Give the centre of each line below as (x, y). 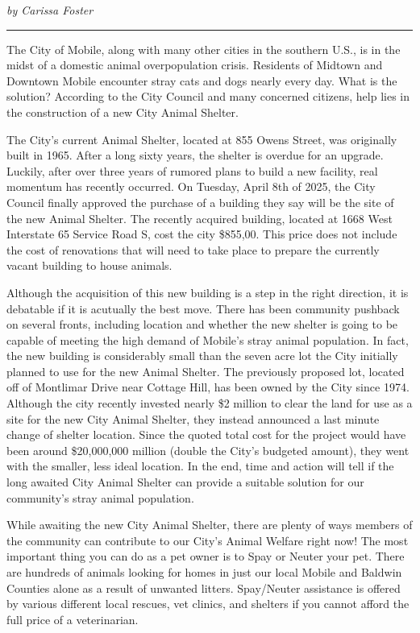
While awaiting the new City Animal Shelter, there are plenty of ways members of (210, 525)
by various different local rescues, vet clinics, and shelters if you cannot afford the (208, 604)
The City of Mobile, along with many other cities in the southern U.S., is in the (204, 49)
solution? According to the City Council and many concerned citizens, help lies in (208, 96)
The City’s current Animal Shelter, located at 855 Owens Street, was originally (202, 139)
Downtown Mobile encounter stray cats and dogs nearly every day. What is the (202, 80)
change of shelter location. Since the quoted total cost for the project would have (206, 434)
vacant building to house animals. (89, 265)
